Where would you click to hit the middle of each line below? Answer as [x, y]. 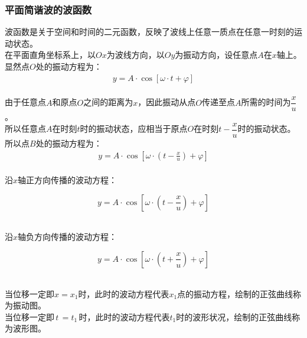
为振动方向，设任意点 [216, 55]
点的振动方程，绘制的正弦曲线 [235, 293]
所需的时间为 [266, 102]
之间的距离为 [108, 102]
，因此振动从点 [167, 102]
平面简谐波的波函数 [48, 9]
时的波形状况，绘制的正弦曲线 [234, 316]
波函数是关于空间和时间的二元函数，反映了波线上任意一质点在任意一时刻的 [149, 32]
